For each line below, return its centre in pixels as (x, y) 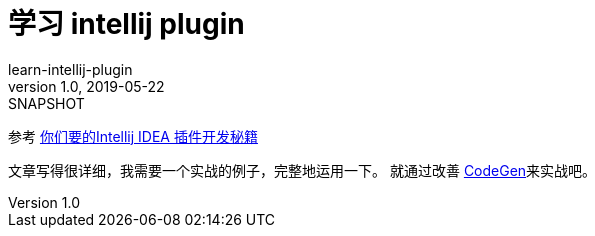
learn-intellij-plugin (70, 69)
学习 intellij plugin (126, 24)
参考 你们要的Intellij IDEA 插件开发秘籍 (133, 136)
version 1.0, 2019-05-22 (86, 86)
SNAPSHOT (46, 103)
